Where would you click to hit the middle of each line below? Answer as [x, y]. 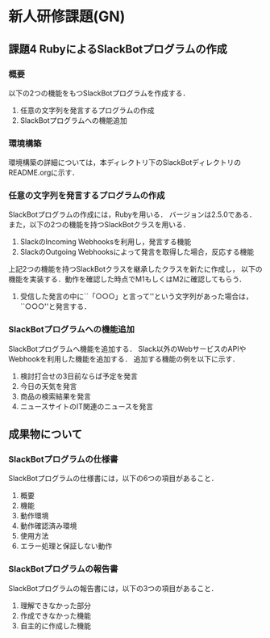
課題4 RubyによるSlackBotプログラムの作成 [118, 49]
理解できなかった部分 [55, 605]
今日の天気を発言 [48, 386]
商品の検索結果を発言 [55, 396]
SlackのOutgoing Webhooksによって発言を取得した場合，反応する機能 [137, 252]
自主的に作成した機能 [55, 625]
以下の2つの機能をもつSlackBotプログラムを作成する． [99, 93]
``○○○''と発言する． [55, 306]
